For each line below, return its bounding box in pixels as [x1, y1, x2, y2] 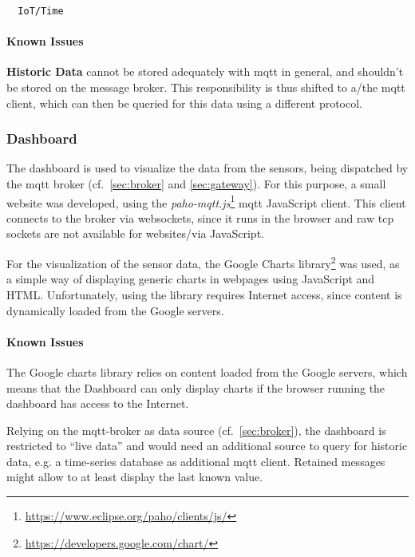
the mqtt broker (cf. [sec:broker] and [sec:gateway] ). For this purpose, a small [6, 176, 386, 192]
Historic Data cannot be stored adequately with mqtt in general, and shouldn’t [6, 63, 404, 80]
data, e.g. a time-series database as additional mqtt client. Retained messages [6, 452, 385, 469]
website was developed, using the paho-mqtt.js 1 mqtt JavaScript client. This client [6, 192, 406, 211]
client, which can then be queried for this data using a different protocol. [6, 94, 362, 111]
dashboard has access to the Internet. [6, 395, 189, 412]
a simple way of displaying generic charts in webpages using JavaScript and [6, 271, 375, 287]
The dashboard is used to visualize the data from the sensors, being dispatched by [6, 160, 409, 176]
